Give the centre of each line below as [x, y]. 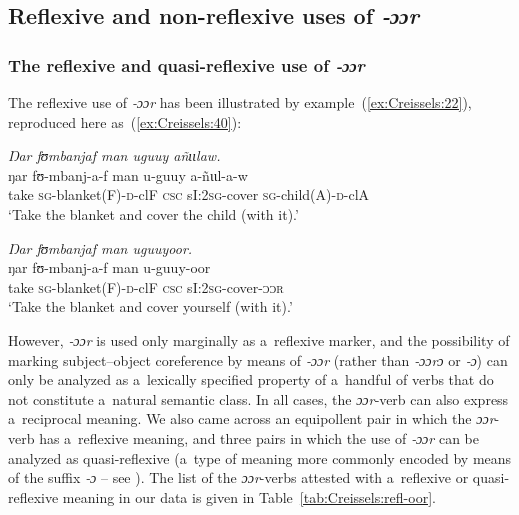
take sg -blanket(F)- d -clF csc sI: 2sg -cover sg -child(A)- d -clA [189, 194]
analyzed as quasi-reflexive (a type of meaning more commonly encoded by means [260, 457]
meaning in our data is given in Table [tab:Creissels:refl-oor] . [249, 496]
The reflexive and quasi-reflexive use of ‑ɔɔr [186, 64]
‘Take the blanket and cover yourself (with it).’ [150, 306]
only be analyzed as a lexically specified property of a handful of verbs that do [251, 379]
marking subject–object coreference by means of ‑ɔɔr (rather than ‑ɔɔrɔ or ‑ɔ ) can [258, 359]
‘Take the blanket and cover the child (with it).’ [153, 213]
